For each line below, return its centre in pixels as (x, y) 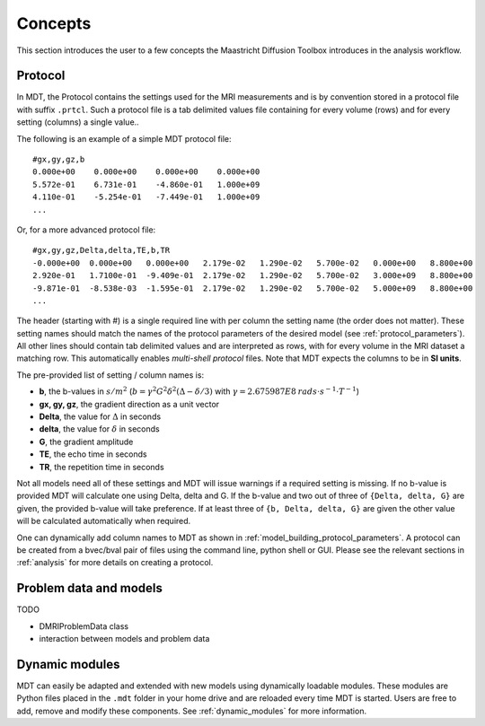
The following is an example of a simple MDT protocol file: (124, 138)
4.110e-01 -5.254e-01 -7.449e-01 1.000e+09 (146, 197)
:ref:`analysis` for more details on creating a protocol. (115, 563)
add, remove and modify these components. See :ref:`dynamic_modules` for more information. (192, 711)
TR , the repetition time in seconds (102, 467)
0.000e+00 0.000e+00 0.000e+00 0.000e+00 (146, 172)
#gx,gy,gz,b (59, 160)
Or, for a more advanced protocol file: (86, 230)
